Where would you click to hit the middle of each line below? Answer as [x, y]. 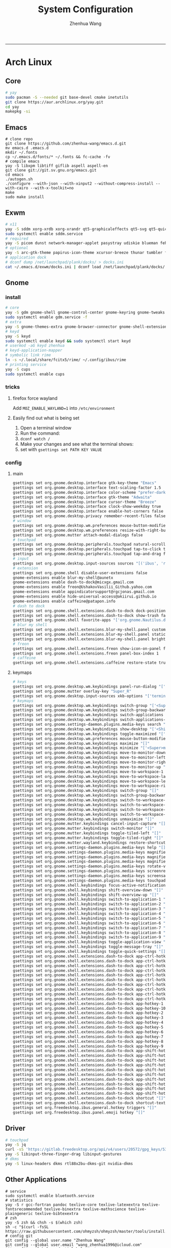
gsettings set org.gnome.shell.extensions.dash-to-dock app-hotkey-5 [88, 1027]
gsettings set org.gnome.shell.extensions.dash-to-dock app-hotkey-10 [89, 1008]
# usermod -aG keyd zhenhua [35, 346]
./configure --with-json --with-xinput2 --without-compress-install [79, 184]
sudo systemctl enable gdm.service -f [46, 317]
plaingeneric [19, 1213]
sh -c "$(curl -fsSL [27, 1227]
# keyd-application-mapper [34, 350]
